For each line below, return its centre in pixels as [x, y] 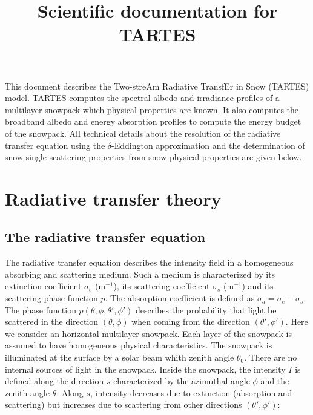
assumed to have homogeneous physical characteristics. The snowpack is [139, 345]
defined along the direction [54, 381]
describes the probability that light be [206, 309]
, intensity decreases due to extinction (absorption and [191, 392]
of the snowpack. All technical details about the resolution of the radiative [143, 133]
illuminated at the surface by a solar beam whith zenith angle [120, 357]
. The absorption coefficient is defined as [180, 298]
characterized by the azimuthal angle [182, 381]
